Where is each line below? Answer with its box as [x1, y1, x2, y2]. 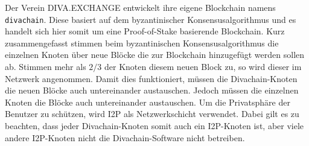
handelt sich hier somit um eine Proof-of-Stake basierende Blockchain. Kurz [5, 25, 285, 37]
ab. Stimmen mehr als [5, 60, 86, 73]
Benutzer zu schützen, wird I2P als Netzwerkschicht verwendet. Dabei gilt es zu [5, 107, 299, 120]
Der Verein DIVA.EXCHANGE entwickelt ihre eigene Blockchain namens [5, 1, 276, 13]
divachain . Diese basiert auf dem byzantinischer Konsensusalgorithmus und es [5, 13, 296, 25]
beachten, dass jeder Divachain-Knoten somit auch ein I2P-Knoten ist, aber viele [5, 119, 304, 132]
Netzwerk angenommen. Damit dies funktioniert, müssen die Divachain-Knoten [5, 72, 298, 84]
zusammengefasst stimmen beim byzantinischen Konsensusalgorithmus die [5, 36, 279, 49]
